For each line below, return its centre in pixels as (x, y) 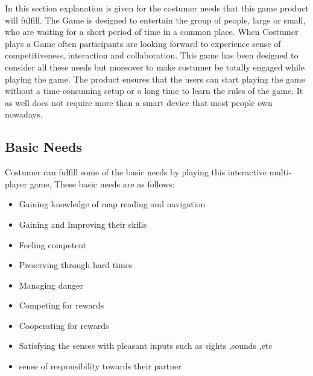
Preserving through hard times (76, 265)
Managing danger (51, 285)
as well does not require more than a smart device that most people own (139, 102)
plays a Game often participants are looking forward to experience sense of (143, 43)
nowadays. (24, 114)
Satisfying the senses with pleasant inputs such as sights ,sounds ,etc (146, 346)
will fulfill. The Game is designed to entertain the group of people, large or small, (155, 20)
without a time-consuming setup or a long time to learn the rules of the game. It (154, 91)
